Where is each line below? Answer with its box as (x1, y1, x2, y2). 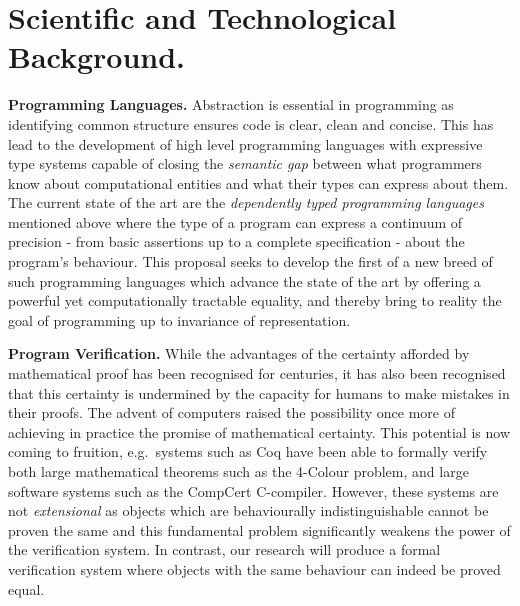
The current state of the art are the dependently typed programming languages (8, 192, 484, 213)
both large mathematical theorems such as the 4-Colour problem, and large (8, 461, 469, 481)
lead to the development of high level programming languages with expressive (8, 133, 483, 154)
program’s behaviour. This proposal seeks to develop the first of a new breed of (8, 251, 493, 272)
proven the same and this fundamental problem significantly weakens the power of (8, 519, 511, 540)
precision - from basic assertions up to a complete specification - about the (8, 231, 465, 252)
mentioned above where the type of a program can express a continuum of (8, 211, 463, 232)
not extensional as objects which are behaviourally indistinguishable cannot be (8, 500, 489, 521)
